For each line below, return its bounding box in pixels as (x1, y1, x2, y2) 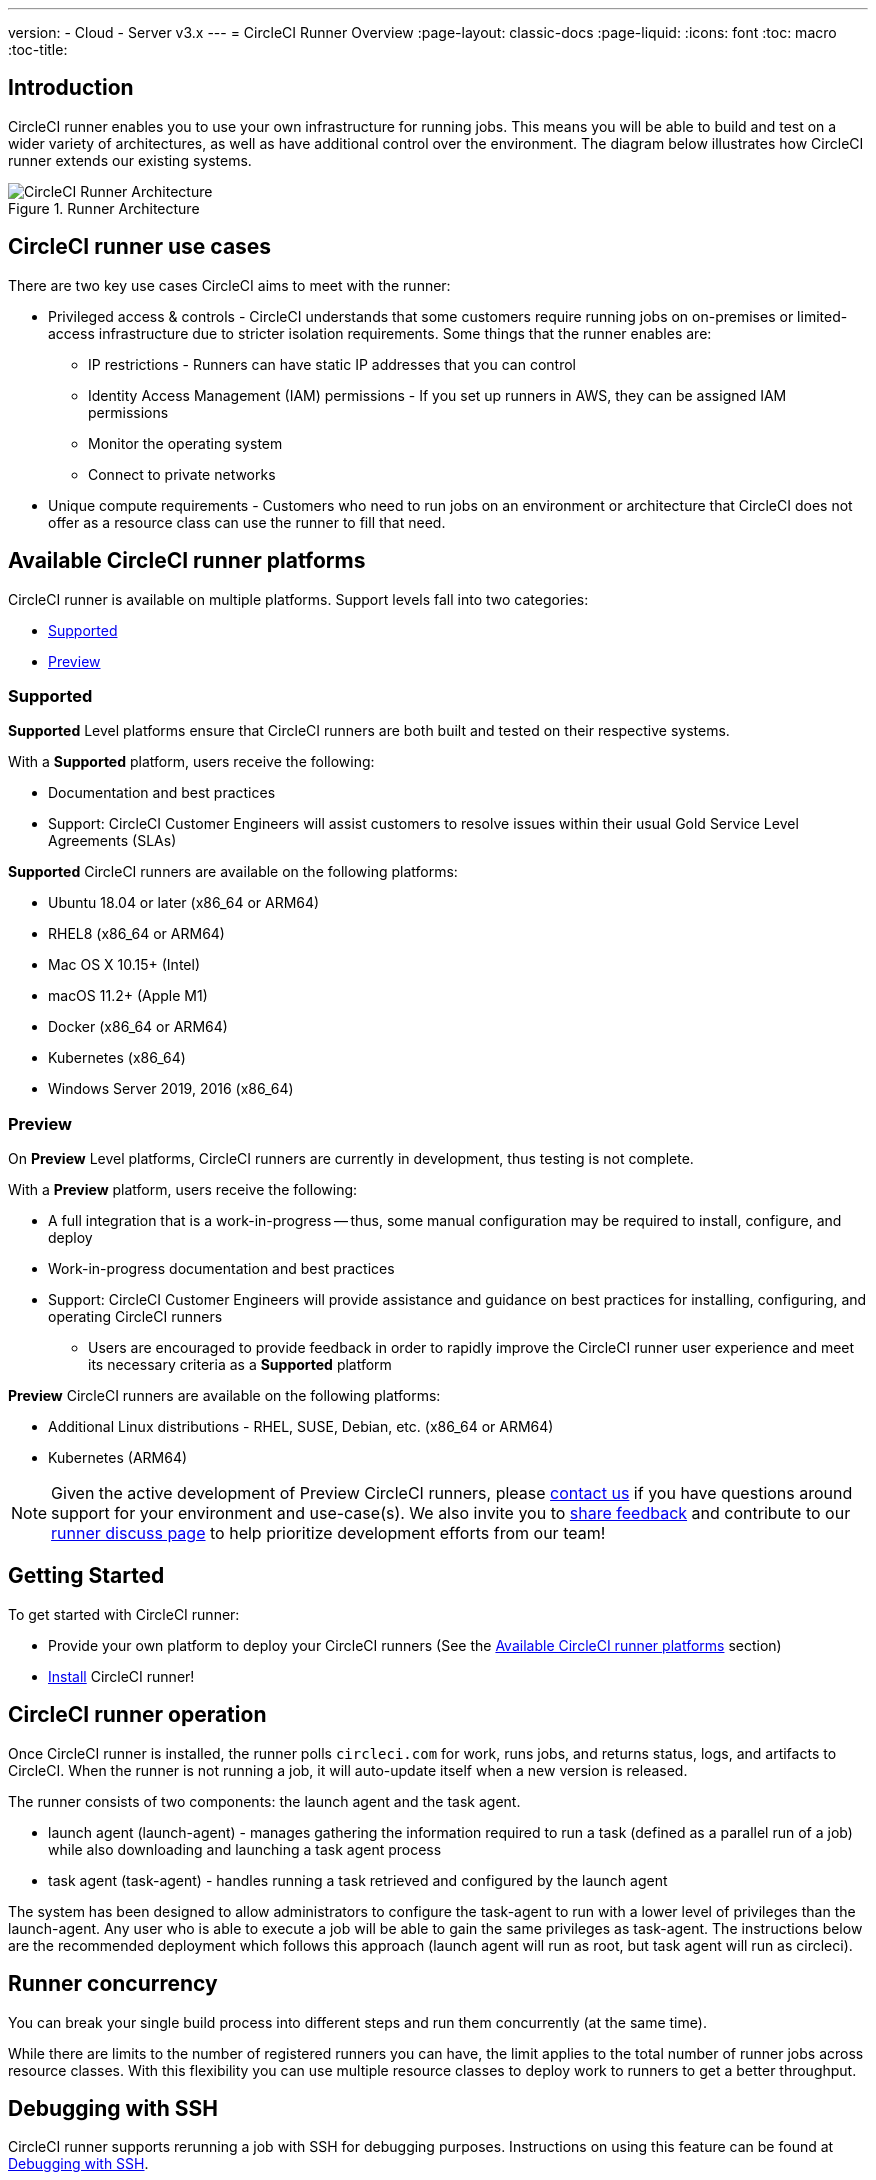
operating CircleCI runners (48, 1308, 223, 1326)
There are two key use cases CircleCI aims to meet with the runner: (8, 276, 451, 294)
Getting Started (8, 1563, 165, 1589)
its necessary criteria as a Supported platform (88, 1356, 392, 1374)
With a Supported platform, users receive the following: (8, 753, 375, 771)
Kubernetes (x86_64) (48, 1049, 186, 1067)
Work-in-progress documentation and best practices (48, 1260, 395, 1278)
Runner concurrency (8, 1971, 218, 1997)
